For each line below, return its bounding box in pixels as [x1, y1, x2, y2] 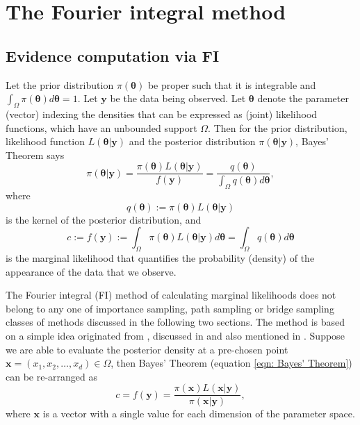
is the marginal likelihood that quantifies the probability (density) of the [6, 251, 315, 265]
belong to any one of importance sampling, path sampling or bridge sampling [6, 301, 334, 315]
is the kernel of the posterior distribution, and [6, 212, 202, 226]
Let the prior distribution [6, 77, 114, 92]
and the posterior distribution [129, 134, 256, 149]
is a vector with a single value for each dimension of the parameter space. [42, 406, 355, 421]
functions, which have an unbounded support [6, 120, 197, 135]
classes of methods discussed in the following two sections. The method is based [6, 315, 345, 329]
